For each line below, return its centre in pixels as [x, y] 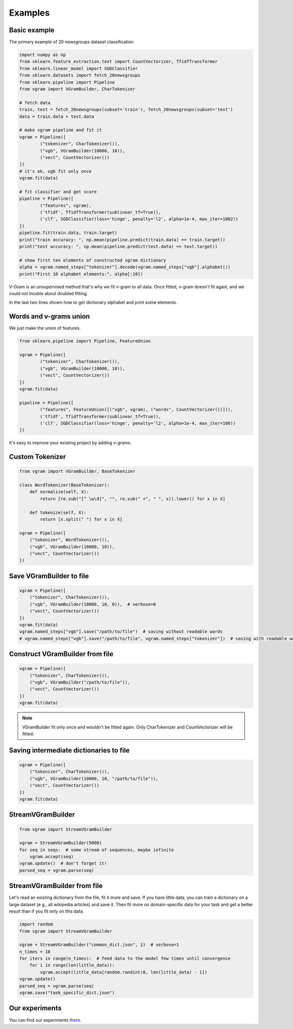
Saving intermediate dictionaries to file [69, 750]
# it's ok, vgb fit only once [55, 171]
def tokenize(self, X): [58, 512]
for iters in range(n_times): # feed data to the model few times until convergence [125, 959]
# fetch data [35, 103]
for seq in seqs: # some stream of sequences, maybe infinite [97, 850]
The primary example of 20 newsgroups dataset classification [71, 42]
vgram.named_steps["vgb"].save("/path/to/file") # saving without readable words [121, 632]
